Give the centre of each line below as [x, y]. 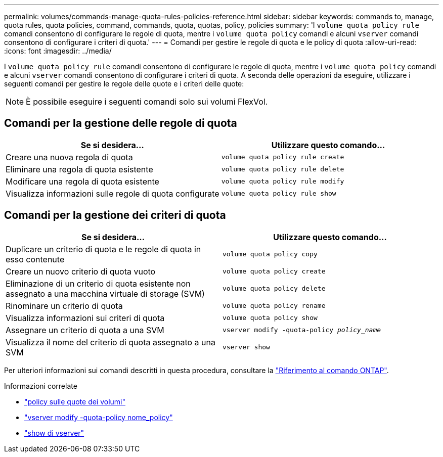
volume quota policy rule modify [283, 181]
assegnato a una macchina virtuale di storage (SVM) [105, 293]
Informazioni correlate [41, 386]
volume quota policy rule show [279, 194]
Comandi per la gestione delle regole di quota [121, 123]
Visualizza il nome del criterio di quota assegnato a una [110, 342]
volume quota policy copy [270, 254]
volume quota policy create [274, 271]
